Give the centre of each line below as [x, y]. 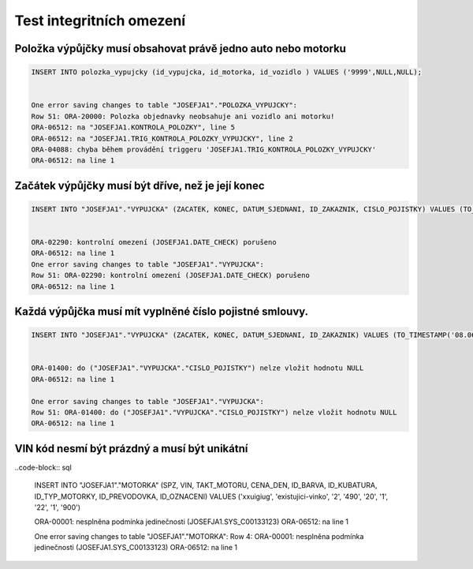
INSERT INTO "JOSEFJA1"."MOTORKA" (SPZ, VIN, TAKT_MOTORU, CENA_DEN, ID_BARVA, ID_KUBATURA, [206, 485]
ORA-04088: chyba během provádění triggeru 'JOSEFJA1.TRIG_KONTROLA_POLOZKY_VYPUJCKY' [204, 149]
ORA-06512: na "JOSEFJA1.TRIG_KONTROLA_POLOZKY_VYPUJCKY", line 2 [162, 139]
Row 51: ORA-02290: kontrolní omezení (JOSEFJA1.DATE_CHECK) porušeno [171, 275]
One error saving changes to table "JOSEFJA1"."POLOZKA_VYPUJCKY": [164, 105]
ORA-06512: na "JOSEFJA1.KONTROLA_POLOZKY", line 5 [133, 127]
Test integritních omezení [100, 21]
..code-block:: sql [43, 467]
